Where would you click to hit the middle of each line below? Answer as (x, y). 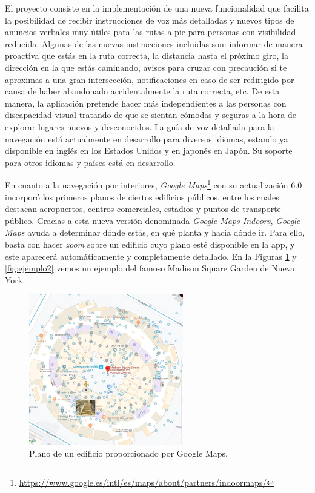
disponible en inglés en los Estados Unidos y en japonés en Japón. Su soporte (149, 151)
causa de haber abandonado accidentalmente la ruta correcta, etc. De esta (142, 91)
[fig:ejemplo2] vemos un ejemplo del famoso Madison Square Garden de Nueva (150, 268)
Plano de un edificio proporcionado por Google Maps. (128, 453)
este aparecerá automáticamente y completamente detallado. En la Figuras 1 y (151, 256)
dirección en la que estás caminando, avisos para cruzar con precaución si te (146, 67)
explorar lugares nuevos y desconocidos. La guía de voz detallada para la (140, 126)
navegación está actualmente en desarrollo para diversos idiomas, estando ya (147, 138)
